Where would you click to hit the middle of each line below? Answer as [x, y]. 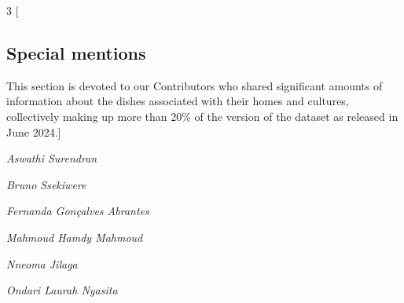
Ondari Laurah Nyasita [62, 290]
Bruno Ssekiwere [46, 184]
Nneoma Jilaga [42, 263]
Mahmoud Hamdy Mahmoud [75, 237]
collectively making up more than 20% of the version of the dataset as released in [202, 116]
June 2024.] [34, 131]
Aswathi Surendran [52, 158]
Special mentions [76, 52]
